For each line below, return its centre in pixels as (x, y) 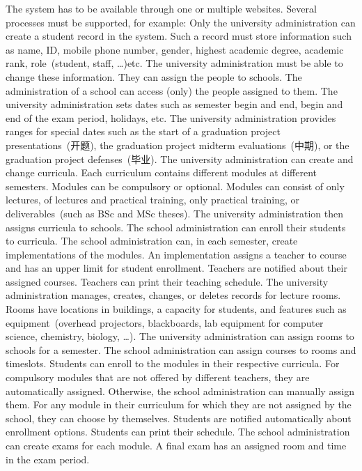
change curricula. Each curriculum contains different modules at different (162, 172)
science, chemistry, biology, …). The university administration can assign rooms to (180, 336)
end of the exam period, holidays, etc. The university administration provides (171, 117)
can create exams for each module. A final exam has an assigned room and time (176, 445)
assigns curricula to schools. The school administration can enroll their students (176, 227)
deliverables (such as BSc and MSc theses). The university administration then (175, 213)
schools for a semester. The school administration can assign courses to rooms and (181, 349)
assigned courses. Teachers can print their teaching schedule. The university (167, 281)
